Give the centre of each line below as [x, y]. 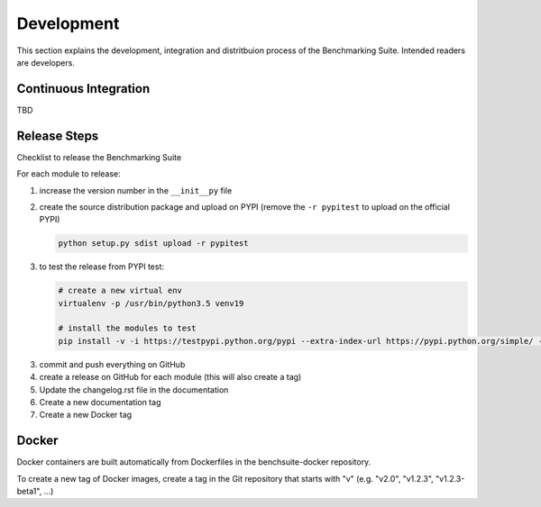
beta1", [29, 492]
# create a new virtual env [120, 291]
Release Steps [58, 136]
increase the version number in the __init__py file [136, 190]
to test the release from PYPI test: [101, 267]
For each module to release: [69, 174]
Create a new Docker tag [86, 415]
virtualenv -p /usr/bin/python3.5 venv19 [151, 303]
